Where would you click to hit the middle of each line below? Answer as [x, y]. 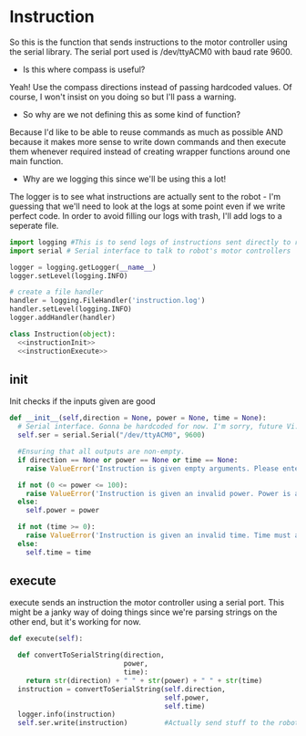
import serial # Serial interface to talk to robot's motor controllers [150, 251]
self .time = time [59, 552]
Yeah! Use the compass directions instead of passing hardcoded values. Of [151, 87]
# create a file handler [56, 292]
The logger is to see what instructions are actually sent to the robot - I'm [145, 196]
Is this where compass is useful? [84, 69]
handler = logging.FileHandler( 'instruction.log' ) [107, 301]
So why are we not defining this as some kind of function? [132, 114]
